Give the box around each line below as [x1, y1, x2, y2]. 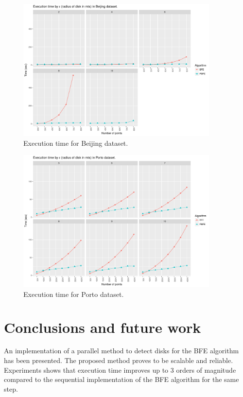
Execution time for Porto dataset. [23, 289, 124, 299]
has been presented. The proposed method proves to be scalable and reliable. [4, 355, 233, 365]
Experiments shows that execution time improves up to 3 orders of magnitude [4, 364, 236, 375]
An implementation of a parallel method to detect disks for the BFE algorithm [4, 345, 239, 356]
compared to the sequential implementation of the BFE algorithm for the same [4, 374, 239, 384]
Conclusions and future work [4, 317, 201, 337]
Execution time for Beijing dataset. [23, 138, 128, 148]
